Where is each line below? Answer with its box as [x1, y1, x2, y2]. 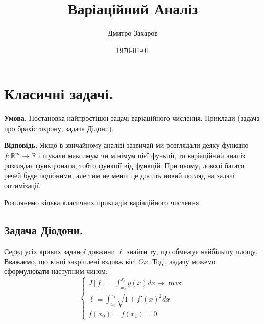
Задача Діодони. [4, 222, 83, 238]
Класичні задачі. [4, 83, 113, 104]
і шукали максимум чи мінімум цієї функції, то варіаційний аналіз [38, 150, 245, 161]
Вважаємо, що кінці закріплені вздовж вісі [4, 256, 136, 266]
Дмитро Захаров [108, 28, 158, 38]
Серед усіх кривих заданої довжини [4, 246, 115, 257]
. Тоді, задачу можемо [148, 256, 216, 266]
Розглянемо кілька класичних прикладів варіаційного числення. [4, 197, 201, 208]
